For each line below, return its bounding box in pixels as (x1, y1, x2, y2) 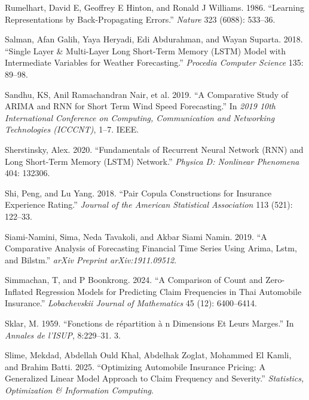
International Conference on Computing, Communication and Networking (5, 111, 275, 124)
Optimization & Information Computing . (5, 384, 154, 396)
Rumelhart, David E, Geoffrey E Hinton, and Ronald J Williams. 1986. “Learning (5, 1, 305, 13)
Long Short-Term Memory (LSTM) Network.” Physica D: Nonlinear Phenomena (5, 155, 299, 167)
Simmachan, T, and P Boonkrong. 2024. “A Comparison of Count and (5, 273, 263, 286)
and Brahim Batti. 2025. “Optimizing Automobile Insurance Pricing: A (5, 360, 265, 373)
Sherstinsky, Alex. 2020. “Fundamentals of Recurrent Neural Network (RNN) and (5, 143, 304, 155)
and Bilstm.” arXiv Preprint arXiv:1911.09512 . (5, 253, 177, 266)
